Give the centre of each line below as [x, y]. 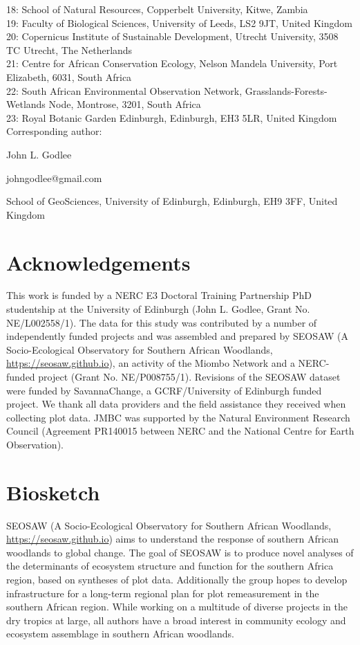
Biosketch [53, 492]
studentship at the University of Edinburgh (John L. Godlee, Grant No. [158, 309]
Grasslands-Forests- [286, 90]
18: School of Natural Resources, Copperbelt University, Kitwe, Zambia [157, 9]
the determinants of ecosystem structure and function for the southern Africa [170, 566]
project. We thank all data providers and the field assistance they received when [176, 404]
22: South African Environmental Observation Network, [124, 90]
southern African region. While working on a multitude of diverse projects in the [177, 607]
